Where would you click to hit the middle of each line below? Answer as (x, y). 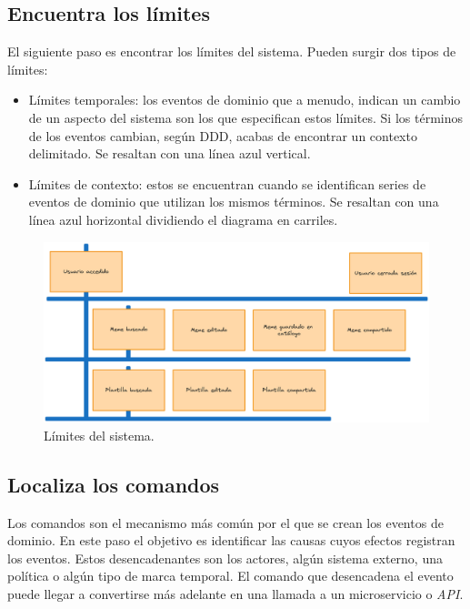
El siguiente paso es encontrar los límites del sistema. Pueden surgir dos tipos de (232, 51)
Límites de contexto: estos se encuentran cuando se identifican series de (227, 183)
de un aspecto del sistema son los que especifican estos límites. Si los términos (245, 117)
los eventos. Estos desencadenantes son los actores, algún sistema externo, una (225, 558)
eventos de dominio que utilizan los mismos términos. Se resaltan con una (234, 202)
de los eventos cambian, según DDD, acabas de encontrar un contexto (223, 135)
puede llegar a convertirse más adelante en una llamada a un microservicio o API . (235, 594)
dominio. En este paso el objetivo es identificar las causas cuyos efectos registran (231, 540)
